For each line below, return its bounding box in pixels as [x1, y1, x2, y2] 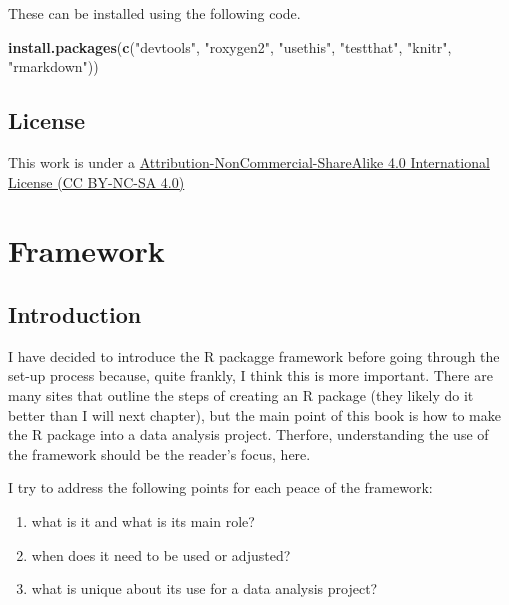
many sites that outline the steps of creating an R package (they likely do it [8, 384, 474, 405]
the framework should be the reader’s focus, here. [8, 443, 311, 464]
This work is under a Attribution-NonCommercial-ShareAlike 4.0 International [8, 151, 490, 172]
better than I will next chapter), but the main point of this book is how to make [8, 404, 501, 425]
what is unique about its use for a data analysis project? [31, 578, 378, 599]
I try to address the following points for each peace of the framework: [8, 477, 433, 498]
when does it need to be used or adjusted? [31, 544, 291, 565]
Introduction [8, 298, 142, 329]
